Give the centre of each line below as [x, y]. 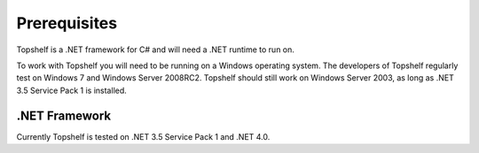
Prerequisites [67, 23]
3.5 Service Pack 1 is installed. [72, 90]
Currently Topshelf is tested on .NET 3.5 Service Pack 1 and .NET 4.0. [143, 136]
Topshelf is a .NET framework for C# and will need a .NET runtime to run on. [155, 50]
